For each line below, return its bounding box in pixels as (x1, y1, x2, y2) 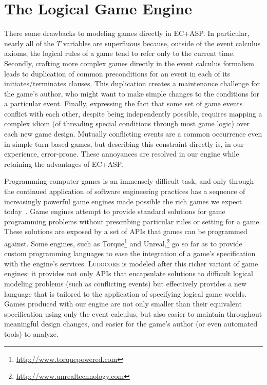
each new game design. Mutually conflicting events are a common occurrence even (4, 128, 262, 139)
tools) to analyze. (4, 329, 59, 339)
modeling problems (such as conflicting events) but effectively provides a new (4, 278, 247, 289)
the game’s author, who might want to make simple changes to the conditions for (4, 88, 259, 99)
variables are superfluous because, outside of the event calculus (63, 37, 261, 48)
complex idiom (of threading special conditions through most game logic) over (4, 118, 250, 129)
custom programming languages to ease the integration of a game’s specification (4, 248, 256, 259)
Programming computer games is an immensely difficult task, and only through (4, 176, 254, 186)
